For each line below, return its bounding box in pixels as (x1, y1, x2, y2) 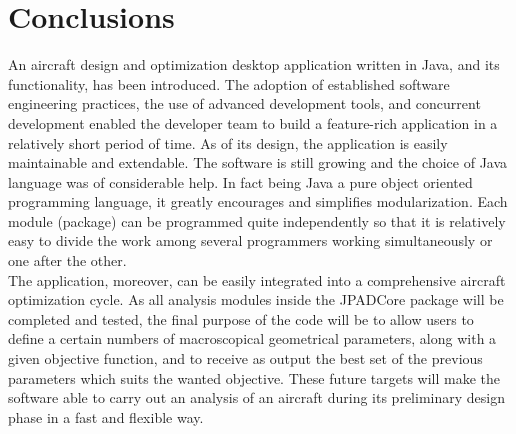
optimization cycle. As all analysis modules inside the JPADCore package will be (8, 289, 504, 310)
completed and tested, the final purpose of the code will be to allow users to (8, 308, 474, 329)
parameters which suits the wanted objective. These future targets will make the (8, 367, 501, 388)
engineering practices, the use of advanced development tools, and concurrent (8, 93, 481, 114)
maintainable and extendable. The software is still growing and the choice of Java (8, 152, 508, 173)
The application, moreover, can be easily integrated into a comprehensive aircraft (8, 269, 506, 290)
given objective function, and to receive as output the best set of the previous (8, 348, 483, 369)
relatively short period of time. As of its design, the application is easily (8, 132, 448, 153)
